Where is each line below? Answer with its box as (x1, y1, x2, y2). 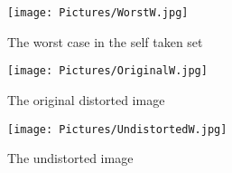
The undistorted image (7, 149, 134, 168)
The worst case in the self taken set (7, 32, 203, 51)
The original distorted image (7, 90, 165, 109)
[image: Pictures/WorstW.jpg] (7, 6, 189, 19)
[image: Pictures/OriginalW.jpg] (7, 64, 208, 78)
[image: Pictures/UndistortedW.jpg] (7, 122, 227, 136)
